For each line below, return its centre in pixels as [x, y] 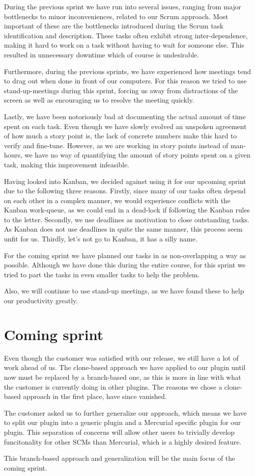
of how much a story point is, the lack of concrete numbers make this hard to [120, 136]
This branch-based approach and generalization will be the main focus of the [120, 458]
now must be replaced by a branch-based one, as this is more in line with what [123, 377]
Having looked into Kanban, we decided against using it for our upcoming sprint [125, 181]
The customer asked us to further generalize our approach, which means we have [125, 412]
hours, [13, 155]
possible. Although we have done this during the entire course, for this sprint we [125, 265]
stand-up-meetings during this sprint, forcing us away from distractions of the [121, 90]
